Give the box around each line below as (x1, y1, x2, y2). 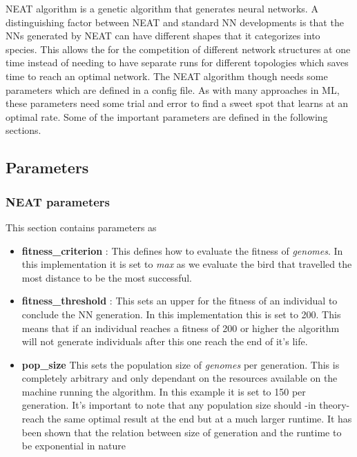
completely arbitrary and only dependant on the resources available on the (21, 371, 338, 385)
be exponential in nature (21, 438, 126, 453)
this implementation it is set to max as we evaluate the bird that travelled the (21, 257, 352, 271)
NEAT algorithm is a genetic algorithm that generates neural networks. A (6, 1, 318, 15)
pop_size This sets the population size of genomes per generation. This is (21, 357, 340, 371)
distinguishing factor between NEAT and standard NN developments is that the (6, 14, 344, 29)
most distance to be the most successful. (21, 270, 192, 284)
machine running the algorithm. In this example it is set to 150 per (21, 384, 306, 398)
